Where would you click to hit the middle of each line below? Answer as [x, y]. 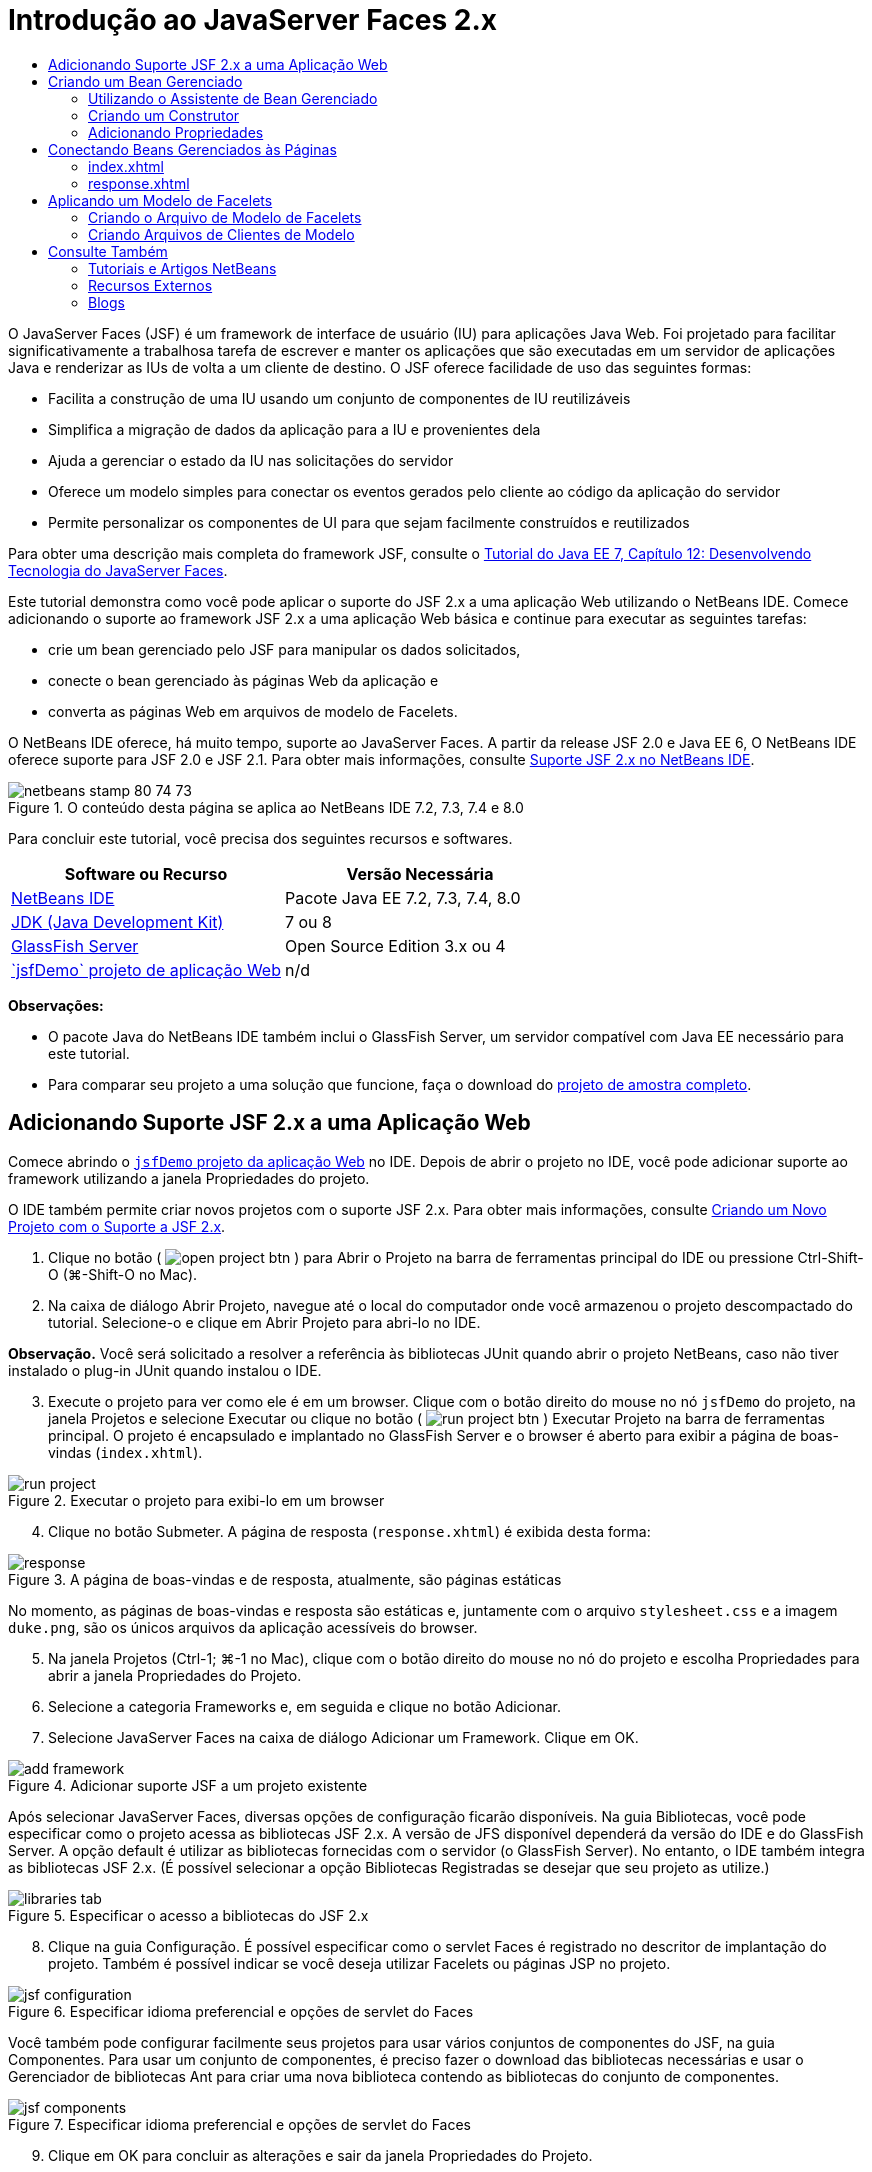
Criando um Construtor [164, 115]
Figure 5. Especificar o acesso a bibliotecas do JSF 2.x [188, 1915]
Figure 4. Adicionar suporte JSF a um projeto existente [188, 1785]
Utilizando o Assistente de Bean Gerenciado [233, 98]
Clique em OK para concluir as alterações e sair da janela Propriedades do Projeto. [320, 2155]
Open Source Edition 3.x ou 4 [395, 945]
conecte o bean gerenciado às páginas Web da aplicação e [243, 680]
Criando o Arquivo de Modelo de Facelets [225, 217]
